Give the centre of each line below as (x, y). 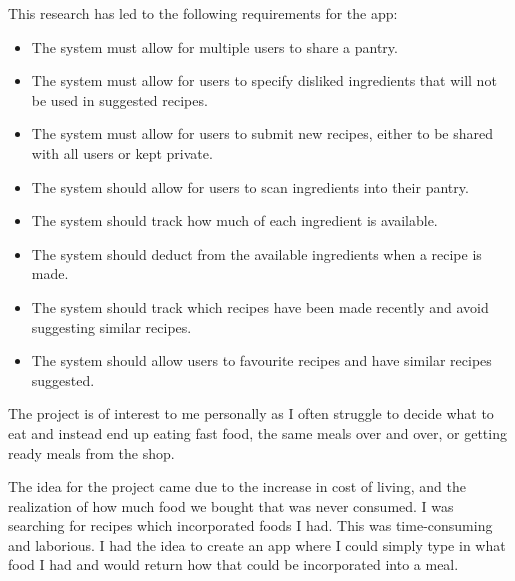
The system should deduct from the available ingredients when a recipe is (256, 253)
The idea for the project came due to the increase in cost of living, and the (237, 486)
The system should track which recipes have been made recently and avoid (260, 306)
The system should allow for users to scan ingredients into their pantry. (250, 186)
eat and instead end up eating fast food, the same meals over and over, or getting (257, 432)
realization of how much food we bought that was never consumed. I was (231, 505)
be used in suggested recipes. (119, 99)
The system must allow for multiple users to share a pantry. (214, 46)
